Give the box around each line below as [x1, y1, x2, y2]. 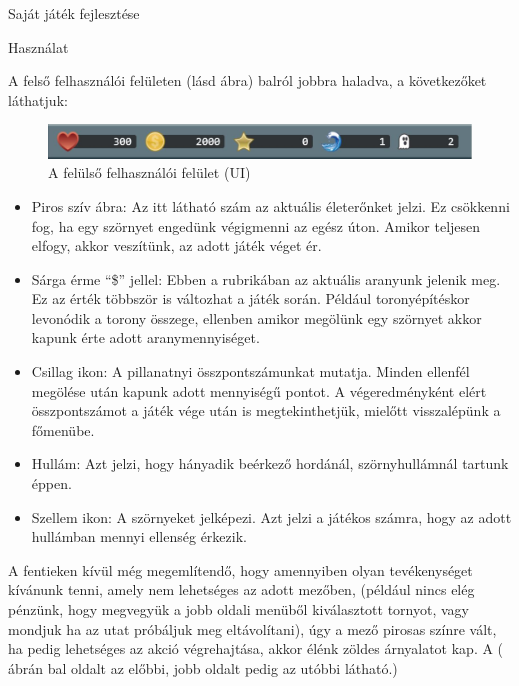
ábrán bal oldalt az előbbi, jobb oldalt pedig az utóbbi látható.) [8, 657, 398, 678]
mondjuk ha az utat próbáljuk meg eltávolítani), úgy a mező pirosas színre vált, [8, 618, 497, 639]
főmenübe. [31, 419, 95, 440]
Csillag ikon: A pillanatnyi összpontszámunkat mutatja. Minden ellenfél [31, 361, 470, 382]
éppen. [31, 473, 72, 494]
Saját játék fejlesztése [8, 3, 140, 23]
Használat [8, 36, 69, 57]
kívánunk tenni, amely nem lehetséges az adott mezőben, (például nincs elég [8, 579, 475, 600]
